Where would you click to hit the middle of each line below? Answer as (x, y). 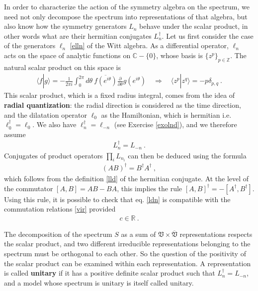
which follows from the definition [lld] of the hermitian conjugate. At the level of (127, 178)
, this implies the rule (150, 188)
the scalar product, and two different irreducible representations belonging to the (127, 244)
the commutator (29, 188)
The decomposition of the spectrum (58, 234)
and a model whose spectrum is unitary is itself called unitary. (99, 282)
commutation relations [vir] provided (60, 209)
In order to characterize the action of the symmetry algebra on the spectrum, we (127, 6)
